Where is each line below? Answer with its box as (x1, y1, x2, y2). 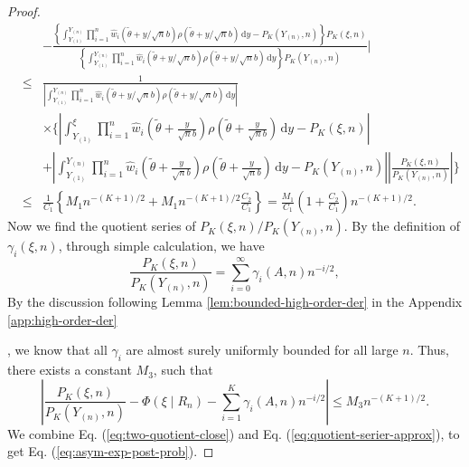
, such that (153, 360, 213, 379)
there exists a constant (7, 360, 132, 379)
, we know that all (7, 340, 108, 359)
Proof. (7, 2, 41, 20)
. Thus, (409, 340, 449, 359)
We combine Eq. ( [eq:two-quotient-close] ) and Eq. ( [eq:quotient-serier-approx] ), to (7, 424, 460, 443)
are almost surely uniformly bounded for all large (126, 340, 399, 359)
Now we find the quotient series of (7, 216, 196, 235)
